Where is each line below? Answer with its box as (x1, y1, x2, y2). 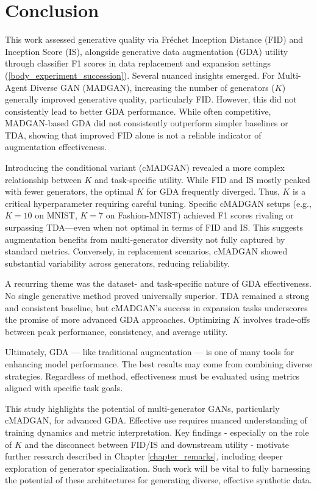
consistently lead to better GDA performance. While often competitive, (5, 104, 271, 117)
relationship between (5, 173, 82, 186)
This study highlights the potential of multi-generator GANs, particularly (5, 402, 280, 414)
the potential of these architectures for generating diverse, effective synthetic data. (5, 474, 312, 486)
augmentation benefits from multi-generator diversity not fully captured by (5, 232, 285, 245)
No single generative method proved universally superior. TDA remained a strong (5, 289, 310, 301)
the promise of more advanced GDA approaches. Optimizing (5, 313, 230, 326)
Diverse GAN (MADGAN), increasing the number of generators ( (30, 81, 275, 93)
